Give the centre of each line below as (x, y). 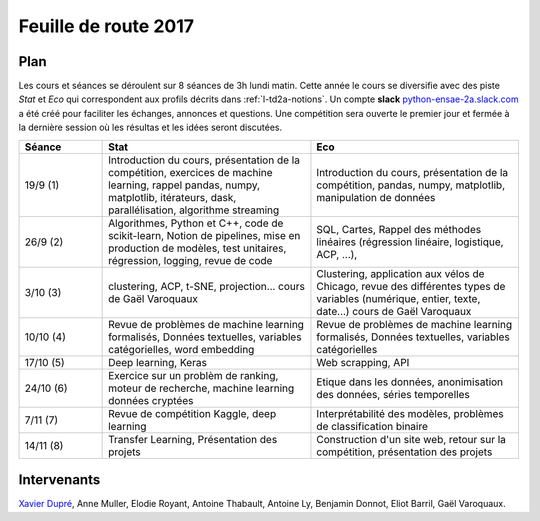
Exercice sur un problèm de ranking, (193, 375)
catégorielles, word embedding (181, 349)
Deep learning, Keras (157, 362)
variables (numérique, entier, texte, (398, 298)
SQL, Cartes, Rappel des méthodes (399, 229)
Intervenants (59, 480)
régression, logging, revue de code (190, 260)
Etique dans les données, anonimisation (410, 382)
